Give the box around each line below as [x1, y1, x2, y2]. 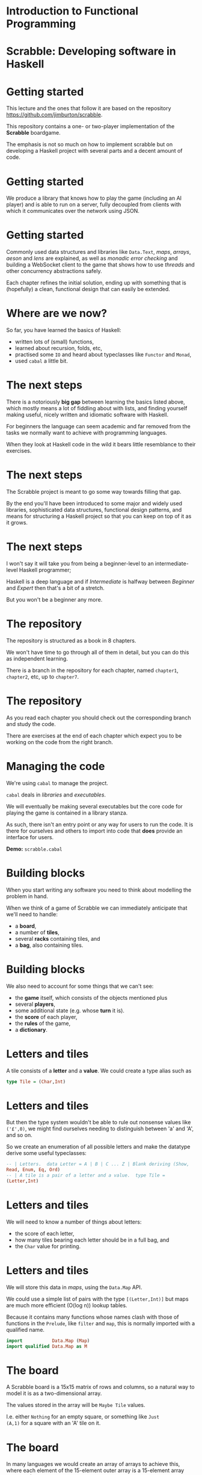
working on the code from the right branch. [6, 738, 113, 745]
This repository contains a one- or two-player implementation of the [6, 123, 175, 130]
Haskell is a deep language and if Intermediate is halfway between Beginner [6, 577, 195, 585]
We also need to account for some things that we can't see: [6, 982, 154, 990]
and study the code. [6, 720, 56, 727]
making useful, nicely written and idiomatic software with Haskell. [6, 411, 169, 419]
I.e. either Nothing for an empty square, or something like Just [6, 1413, 159, 1420]
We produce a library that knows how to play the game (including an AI [6, 194, 182, 202]
